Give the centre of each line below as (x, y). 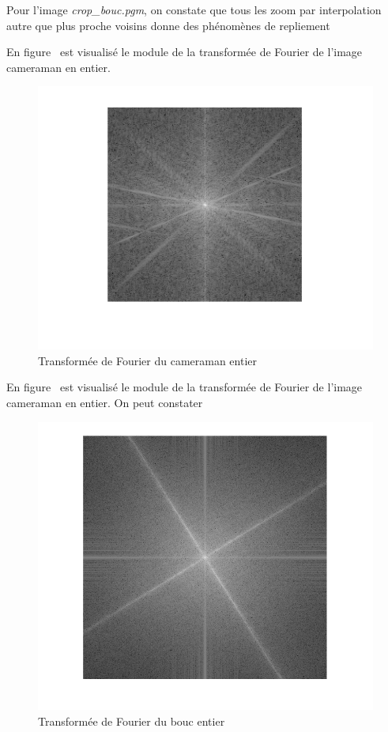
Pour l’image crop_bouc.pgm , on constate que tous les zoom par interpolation (194, 9)
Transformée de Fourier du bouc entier (132, 721)
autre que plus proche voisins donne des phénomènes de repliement (168, 25)
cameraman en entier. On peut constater (105, 403)
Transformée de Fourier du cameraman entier (148, 360)
